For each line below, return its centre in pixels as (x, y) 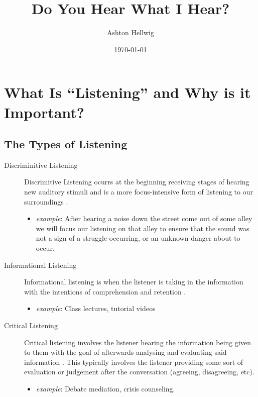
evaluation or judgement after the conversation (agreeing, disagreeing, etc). (139, 372)
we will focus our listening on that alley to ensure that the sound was (143, 228)
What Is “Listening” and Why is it (127, 92)
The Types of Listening (66, 144)
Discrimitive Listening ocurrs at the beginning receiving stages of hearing (137, 182)
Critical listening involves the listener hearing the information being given (138, 342)
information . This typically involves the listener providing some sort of (134, 362)
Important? (44, 112)
